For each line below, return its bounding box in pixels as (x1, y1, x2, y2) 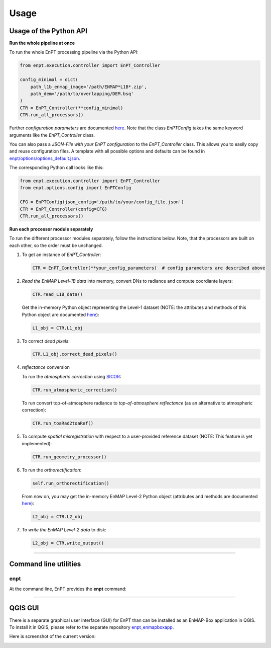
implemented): (22, 440, 52, 446)
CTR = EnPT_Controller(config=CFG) (20, 206, 107, 212)
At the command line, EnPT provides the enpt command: (9, 586, 126, 592)
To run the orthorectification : (22, 467, 82, 473)
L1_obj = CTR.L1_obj (32, 325, 83, 331)
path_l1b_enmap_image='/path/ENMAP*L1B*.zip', (30, 84, 148, 90)
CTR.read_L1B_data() (32, 292, 83, 297)
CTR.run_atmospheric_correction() (32, 387, 117, 392)
